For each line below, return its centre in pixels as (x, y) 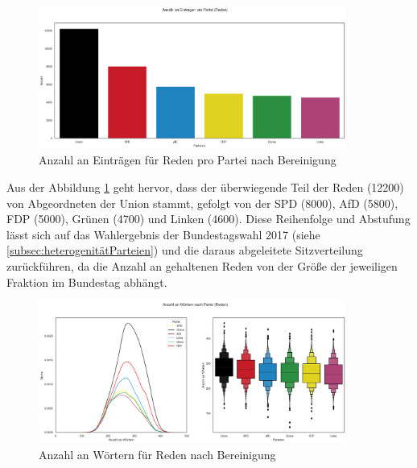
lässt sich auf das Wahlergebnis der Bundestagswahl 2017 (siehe (163, 234)
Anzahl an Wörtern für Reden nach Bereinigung (157, 454)
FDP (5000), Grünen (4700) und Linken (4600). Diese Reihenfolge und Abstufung (208, 219)
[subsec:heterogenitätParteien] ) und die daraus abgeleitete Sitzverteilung (185, 250)
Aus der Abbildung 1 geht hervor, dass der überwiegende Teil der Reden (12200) (205, 186)
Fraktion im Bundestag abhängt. (87, 282)
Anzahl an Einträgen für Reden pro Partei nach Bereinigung (188, 160)
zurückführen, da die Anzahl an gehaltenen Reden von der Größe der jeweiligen (202, 265)
